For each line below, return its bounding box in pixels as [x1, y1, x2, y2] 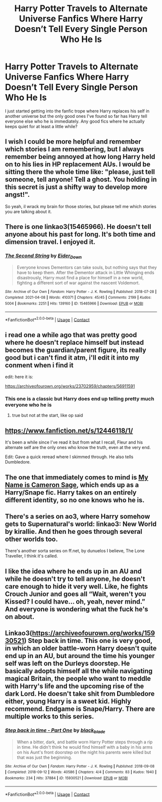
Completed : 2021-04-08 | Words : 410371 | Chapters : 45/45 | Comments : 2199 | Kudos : [5, 295, 152, 300]
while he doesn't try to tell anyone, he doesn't [5, 575, 146, 583]
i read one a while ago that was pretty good [5, 331, 137, 339]
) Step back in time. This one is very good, [24, 637, 153, 645]
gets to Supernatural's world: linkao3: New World [5, 520, 157, 529]
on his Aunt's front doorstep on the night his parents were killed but [16, 749, 151, 755]
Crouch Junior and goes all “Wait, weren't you [5, 590, 146, 598]
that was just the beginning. [16, 754, 72, 760]
